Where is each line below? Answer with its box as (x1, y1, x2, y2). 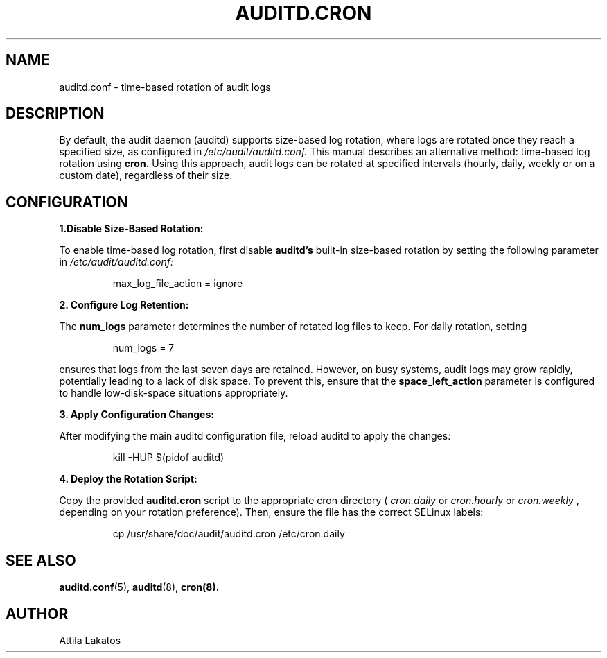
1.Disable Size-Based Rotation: (59, 223, 204, 235)
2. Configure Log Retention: (59, 299, 189, 311)
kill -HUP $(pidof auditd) (112, 451, 225, 464)
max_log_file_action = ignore (112, 277, 243, 290)
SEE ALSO (6, 551, 76, 569)
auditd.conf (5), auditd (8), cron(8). (59, 581, 220, 594)
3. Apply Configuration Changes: (59, 408, 214, 421)
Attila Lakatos (59, 634, 121, 646)
